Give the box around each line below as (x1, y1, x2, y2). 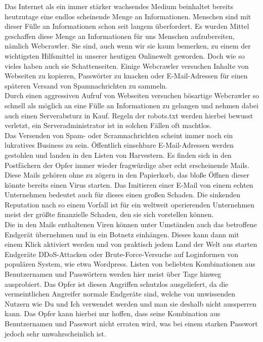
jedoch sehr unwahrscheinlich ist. (5, 328, 106, 338)
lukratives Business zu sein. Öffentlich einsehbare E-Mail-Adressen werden (5, 140, 234, 150)
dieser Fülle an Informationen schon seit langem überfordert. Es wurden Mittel (5, 21, 249, 31)
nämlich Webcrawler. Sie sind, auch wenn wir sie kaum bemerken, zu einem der (5, 40, 251, 51)
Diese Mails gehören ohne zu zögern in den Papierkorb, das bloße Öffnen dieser (5, 169, 249, 180)
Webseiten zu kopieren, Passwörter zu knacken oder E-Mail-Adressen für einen (5, 70, 248, 81)
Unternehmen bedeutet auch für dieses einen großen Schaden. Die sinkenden (5, 189, 241, 200)
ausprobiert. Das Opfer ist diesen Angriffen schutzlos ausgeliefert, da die (5, 278, 229, 289)
